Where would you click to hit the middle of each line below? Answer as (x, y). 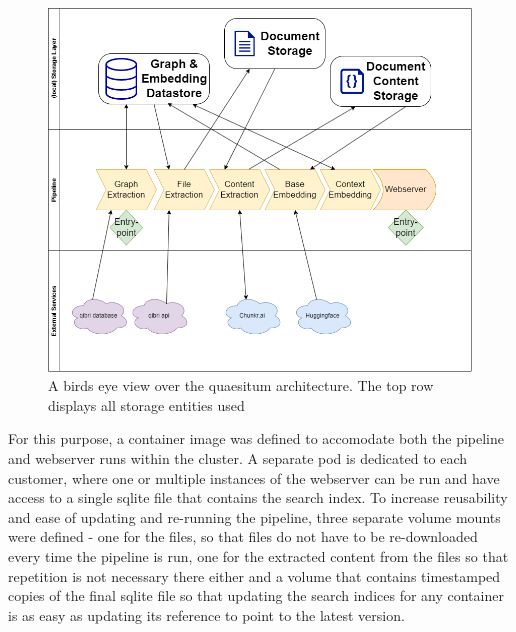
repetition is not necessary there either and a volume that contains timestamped (254, 575)
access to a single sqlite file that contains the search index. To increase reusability (258, 497)
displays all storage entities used (146, 404)
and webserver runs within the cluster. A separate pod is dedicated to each (238, 457)
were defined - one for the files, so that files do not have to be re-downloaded (243, 536)
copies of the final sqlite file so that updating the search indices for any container (256, 595)
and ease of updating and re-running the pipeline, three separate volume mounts (254, 516)
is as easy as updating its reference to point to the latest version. (206, 614)
